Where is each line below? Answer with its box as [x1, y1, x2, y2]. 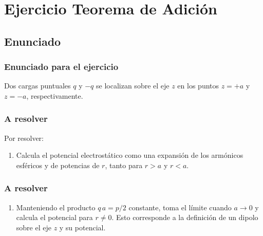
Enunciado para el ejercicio [4, 60, 119, 73]
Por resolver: [4, 132, 44, 143]
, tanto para [105, 159, 143, 170]
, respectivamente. [26, 90, 83, 101]
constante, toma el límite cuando [128, 202, 232, 212]
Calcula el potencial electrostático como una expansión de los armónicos [16, 150, 243, 160]
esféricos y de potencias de [16, 159, 100, 170]
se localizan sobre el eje [96, 80, 170, 91]
